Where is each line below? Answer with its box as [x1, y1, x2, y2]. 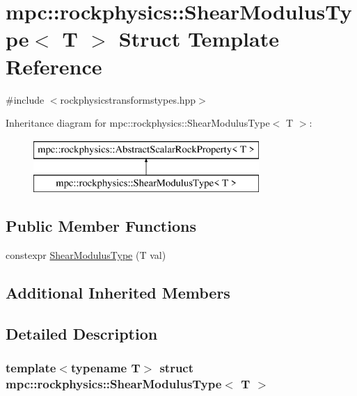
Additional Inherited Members [6, 282, 230, 303]
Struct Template [118, 24, 279, 53]
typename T [70, 359, 141, 377]
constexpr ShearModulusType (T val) [6, 248, 166, 262]
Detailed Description [6, 322, 158, 344]
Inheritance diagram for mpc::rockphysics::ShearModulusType [6, 116, 270, 130]
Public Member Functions [6, 215, 196, 237]
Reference [6, 52, 102, 80]
